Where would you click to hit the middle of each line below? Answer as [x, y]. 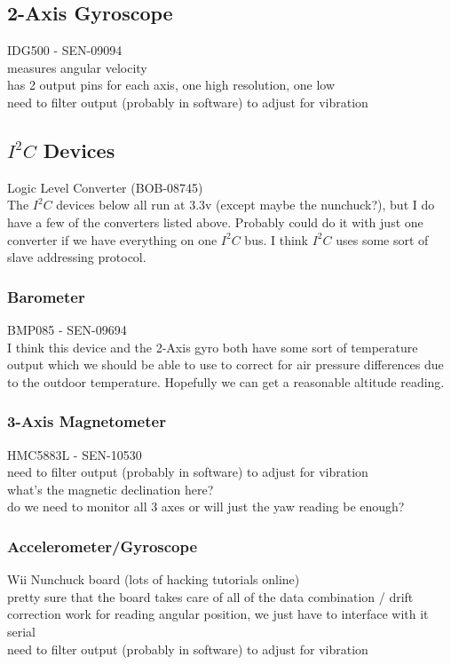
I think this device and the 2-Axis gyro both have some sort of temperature [213, 347]
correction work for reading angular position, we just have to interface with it [218, 614]
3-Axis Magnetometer [87, 421]
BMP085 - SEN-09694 [67, 329]
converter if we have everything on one [112, 239]
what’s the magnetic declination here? [111, 489]
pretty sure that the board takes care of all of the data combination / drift [210, 596]
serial [22, 631]
